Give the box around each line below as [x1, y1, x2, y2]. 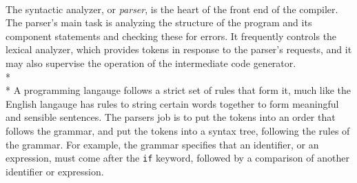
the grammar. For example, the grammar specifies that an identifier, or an [6, 137, 319, 151]
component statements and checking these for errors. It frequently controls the [6, 28, 337, 43]
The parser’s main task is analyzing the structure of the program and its [6, 15, 312, 30]
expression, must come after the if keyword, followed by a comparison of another [6, 151, 349, 165]
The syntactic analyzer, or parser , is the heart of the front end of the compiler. [6, 1, 338, 16]
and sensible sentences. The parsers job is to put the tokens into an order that [6, 110, 336, 124]
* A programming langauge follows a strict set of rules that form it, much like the [6, 83, 351, 97]
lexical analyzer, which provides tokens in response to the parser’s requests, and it [6, 42, 352, 57]
